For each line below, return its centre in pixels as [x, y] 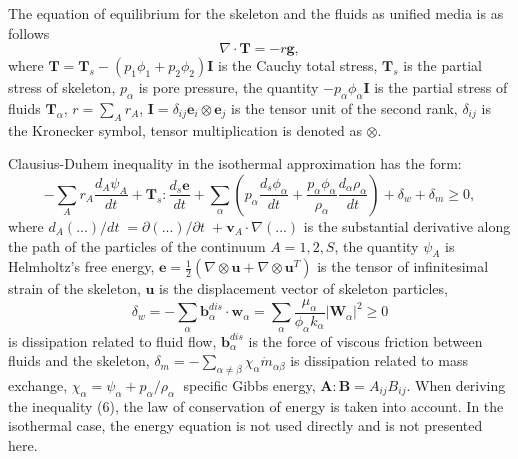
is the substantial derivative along [407, 225]
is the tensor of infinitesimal [403, 266]
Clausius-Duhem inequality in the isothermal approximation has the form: [235, 163]
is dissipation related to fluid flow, [112, 340]
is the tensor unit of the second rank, [344, 107]
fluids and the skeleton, [79, 360]
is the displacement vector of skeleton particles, [303, 288]
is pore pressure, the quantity [228, 87]
